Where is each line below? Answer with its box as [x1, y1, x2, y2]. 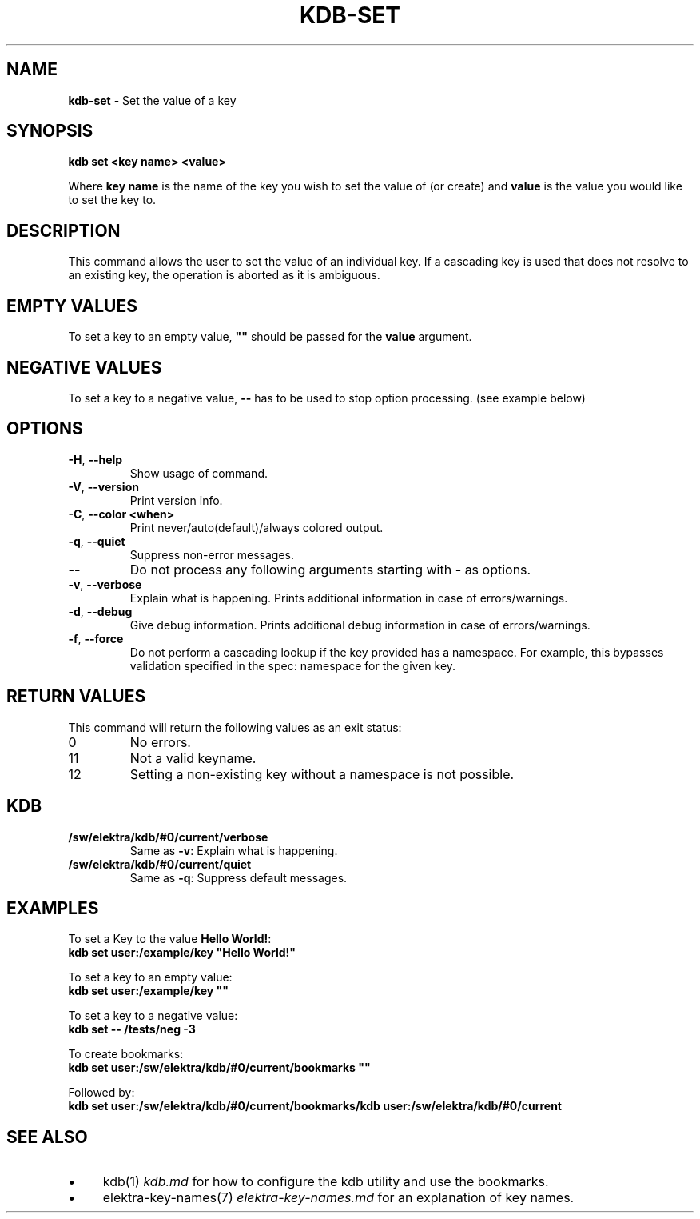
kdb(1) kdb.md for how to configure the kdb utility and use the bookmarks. [102, 1173, 549, 1190]
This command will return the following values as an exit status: [68, 720, 402, 734]
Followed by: [68, 1085, 135, 1100]
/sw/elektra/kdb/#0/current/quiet [68, 857, 252, 871]
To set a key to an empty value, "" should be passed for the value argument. [68, 330, 472, 344]
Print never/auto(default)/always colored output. [129, 520, 384, 534]
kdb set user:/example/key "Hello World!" [68, 945, 296, 960]
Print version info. [129, 493, 223, 507]
